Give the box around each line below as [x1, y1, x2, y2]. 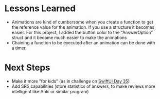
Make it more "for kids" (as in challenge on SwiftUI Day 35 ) [11, 78, 130, 84]
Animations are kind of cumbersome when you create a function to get [11, 19, 154, 25]
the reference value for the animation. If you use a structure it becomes [11, 24, 155, 30]
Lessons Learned [4, 3, 76, 14]
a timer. [11, 45, 27, 51]
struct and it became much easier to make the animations [11, 35, 127, 40]
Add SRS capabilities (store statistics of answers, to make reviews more [11, 83, 156, 89]
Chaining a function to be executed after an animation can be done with [11, 40, 155, 45]
